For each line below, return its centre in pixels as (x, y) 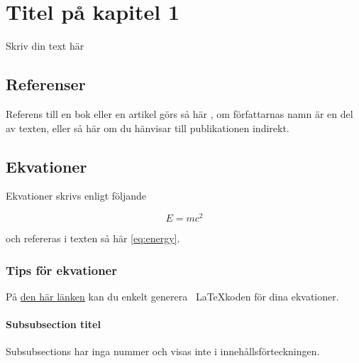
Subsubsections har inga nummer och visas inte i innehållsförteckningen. (163, 351)
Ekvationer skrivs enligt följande (76, 196)
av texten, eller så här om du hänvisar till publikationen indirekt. (148, 128)
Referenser (46, 84)
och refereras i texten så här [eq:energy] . (93, 238)
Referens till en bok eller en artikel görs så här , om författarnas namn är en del (179, 113)
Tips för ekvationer (61, 270)
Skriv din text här (45, 46)
